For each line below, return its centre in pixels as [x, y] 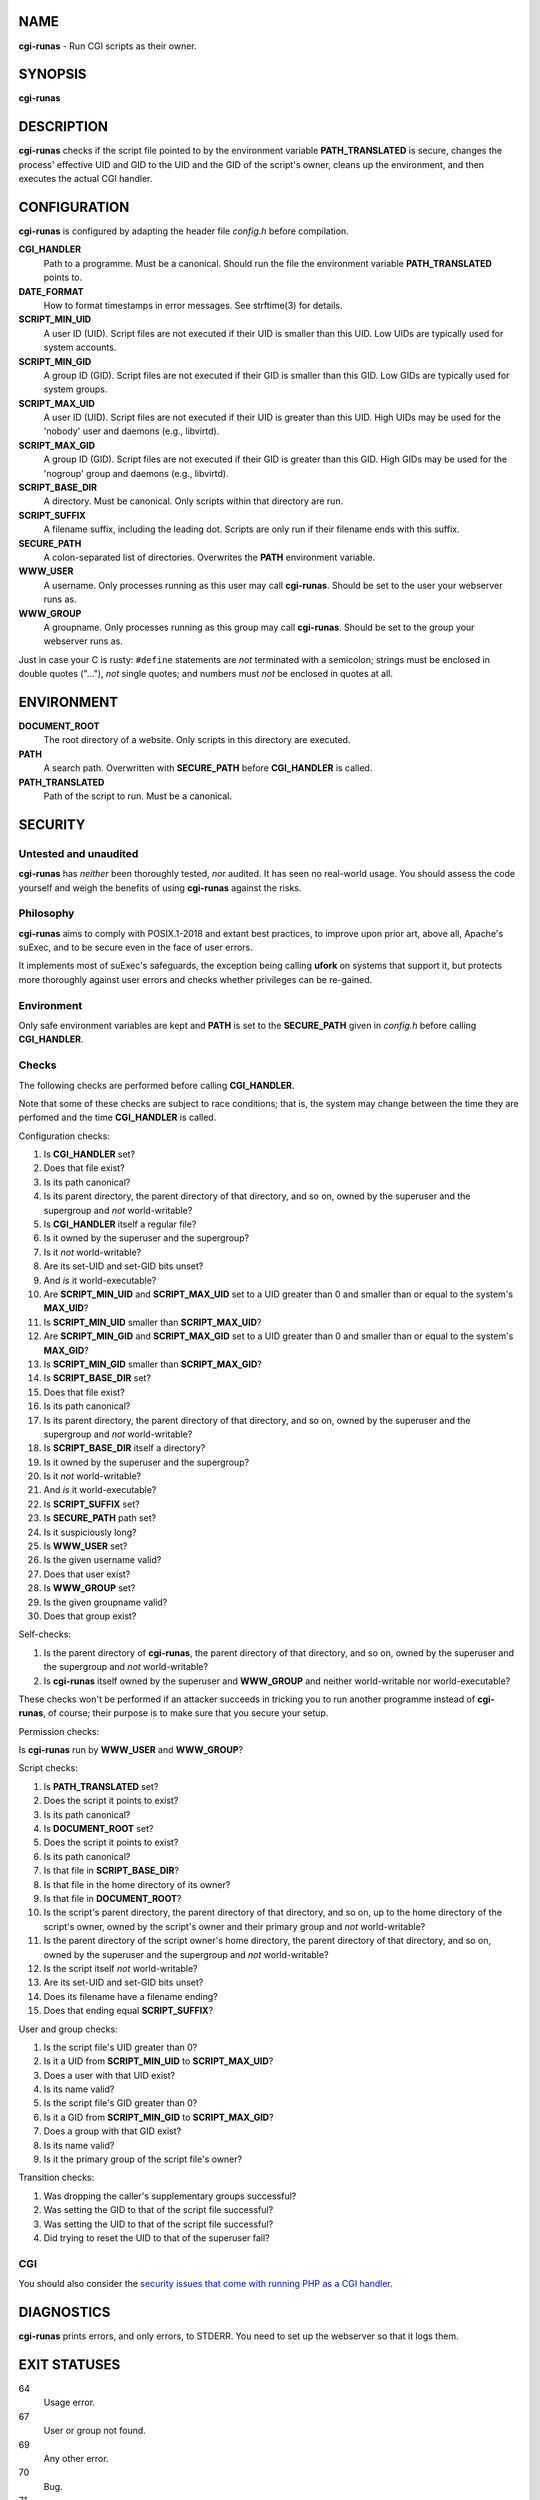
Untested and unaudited [78, 853]
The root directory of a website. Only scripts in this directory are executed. [197, 740]
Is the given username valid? [102, 1560]
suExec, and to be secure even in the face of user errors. [136, 947]
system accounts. [80, 347]
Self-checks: [45, 1634]
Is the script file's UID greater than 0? [120, 2047]
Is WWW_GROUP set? [89, 1588]
